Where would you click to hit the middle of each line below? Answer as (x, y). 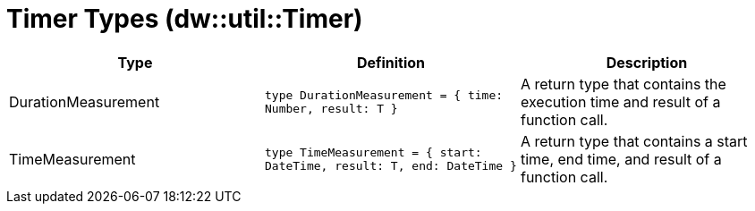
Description (647, 62)
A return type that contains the (623, 84)
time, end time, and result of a (621, 159)
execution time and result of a (620, 101)
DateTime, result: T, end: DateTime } (390, 165)
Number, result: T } (331, 108)
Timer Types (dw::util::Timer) (185, 19)
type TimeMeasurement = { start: (373, 152)
